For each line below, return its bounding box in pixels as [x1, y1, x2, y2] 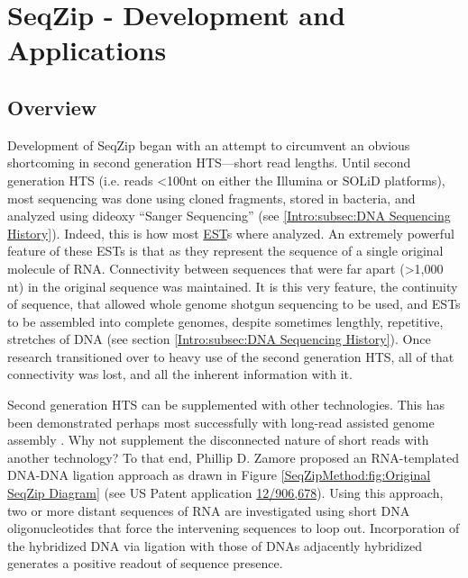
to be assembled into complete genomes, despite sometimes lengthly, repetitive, [7, 312, 444, 330]
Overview [7, 93, 97, 121]
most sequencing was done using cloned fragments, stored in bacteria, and [7, 188, 416, 207]
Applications [7, 32, 167, 68]
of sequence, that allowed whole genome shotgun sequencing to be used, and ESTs [7, 294, 461, 313]
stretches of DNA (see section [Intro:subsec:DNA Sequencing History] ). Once [7, 330, 431, 348]
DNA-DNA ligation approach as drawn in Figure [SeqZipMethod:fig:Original [7, 465, 431, 484]
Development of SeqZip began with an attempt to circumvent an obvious [7, 135, 410, 154]
